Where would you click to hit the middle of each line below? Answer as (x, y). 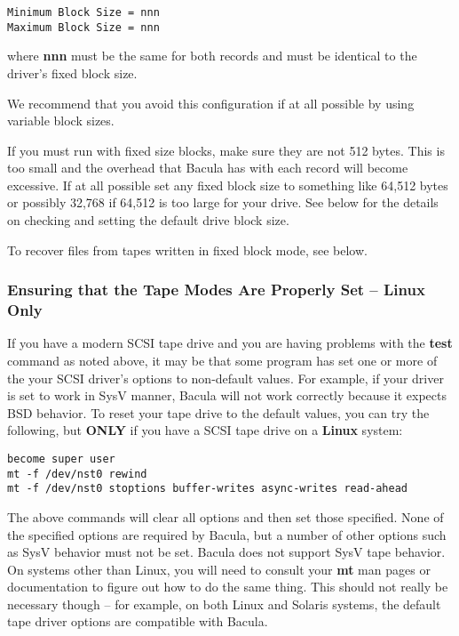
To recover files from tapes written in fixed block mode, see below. (187, 250)
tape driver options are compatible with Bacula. (138, 621)
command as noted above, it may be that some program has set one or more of (222, 360)
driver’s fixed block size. (72, 72)
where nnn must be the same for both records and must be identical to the (212, 56)
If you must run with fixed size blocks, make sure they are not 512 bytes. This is (226, 150)
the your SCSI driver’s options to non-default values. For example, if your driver (226, 378)
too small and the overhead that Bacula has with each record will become (208, 168)
